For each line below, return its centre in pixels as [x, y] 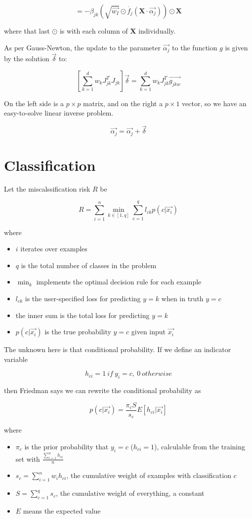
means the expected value [62, 510]
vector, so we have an [214, 103]
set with [28, 459]
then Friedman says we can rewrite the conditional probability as [103, 390]
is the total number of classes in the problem [89, 265]
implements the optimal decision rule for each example [119, 282]
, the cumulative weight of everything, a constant [130, 493]
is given [236, 47]
